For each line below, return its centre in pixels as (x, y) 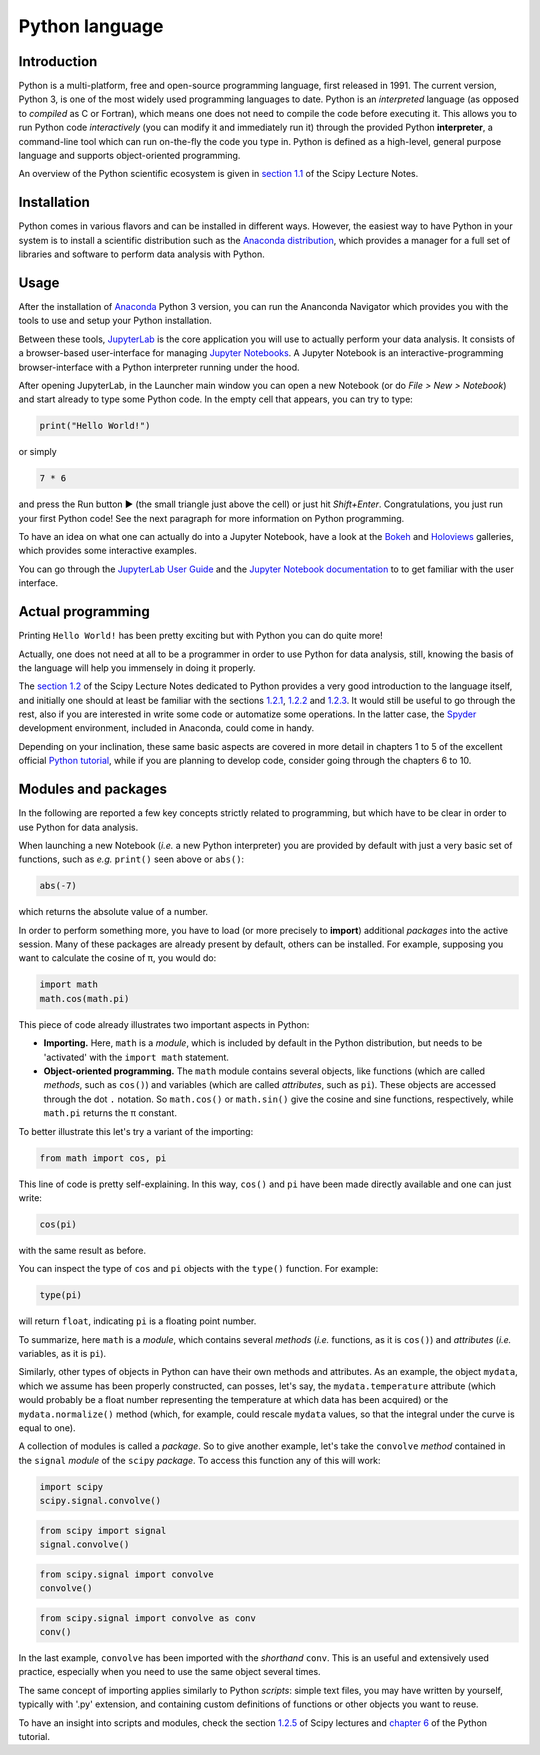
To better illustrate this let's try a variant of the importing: (136, 1131)
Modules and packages (93, 789)
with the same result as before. (82, 1250)
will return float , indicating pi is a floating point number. (137, 1321)
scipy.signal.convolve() (100, 1501)
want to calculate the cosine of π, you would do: (117, 958)
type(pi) (61, 1295)
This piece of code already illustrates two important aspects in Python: (164, 1024)
